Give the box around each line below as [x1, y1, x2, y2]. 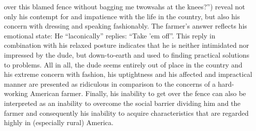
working [4, 88, 28, 98]
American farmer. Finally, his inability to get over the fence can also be [30, 88, 246, 98]
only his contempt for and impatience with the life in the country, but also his [4, 11, 240, 21]
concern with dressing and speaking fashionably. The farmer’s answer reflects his [4, 21, 247, 31]
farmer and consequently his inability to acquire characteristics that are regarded [4, 107, 249, 118]
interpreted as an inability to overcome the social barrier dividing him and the [4, 98, 241, 108]
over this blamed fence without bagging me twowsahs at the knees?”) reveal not [4, 1, 245, 11]
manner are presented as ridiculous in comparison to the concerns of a [4, 78, 216, 89]
